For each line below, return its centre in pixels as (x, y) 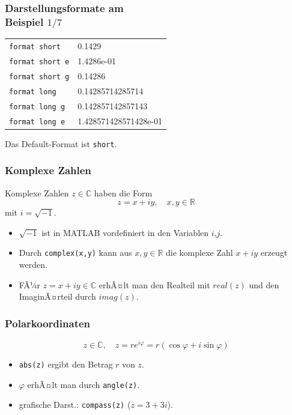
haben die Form (123, 192)
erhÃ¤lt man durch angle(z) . (84, 384)
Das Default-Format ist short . (61, 143)
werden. (33, 264)
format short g (39, 77)
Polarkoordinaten (48, 323)
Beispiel (24, 21)
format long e (37, 122)
